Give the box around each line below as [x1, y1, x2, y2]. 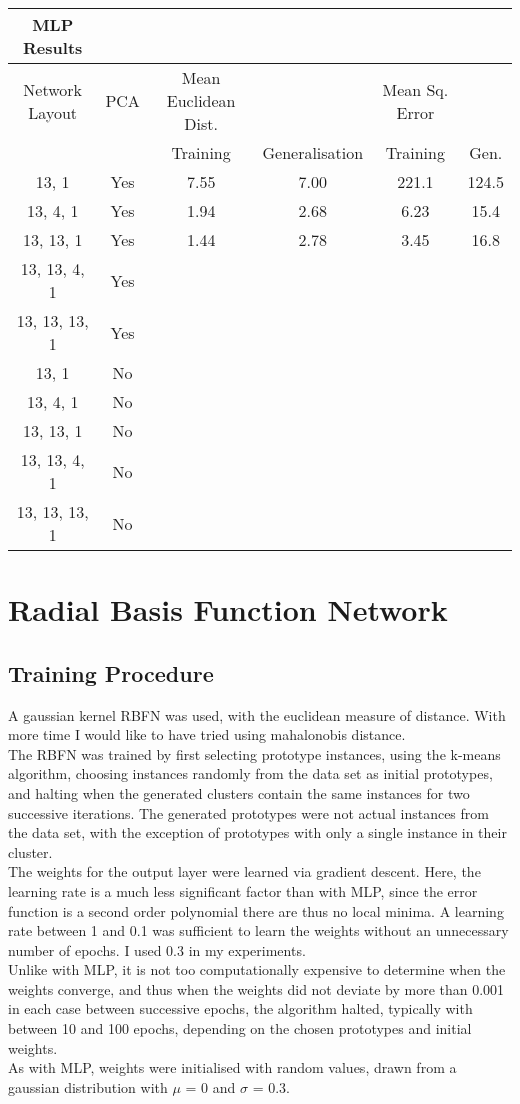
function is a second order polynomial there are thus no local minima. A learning [8, 900, 504, 921]
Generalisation [262, 141, 364, 164]
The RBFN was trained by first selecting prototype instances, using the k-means [8, 743, 501, 764]
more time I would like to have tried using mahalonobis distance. [8, 724, 406, 745]
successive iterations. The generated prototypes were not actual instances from [8, 802, 489, 823]
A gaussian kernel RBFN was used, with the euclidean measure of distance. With [8, 704, 506, 725]
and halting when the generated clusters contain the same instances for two [8, 782, 470, 803]
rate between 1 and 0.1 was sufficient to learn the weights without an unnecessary [8, 920, 509, 941]
